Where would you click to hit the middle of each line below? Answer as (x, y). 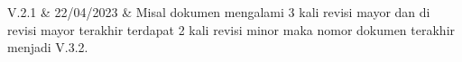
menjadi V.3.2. (48, 47)
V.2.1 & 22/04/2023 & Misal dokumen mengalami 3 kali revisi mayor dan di (219, 12)
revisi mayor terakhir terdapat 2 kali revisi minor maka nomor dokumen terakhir (231, 29)
